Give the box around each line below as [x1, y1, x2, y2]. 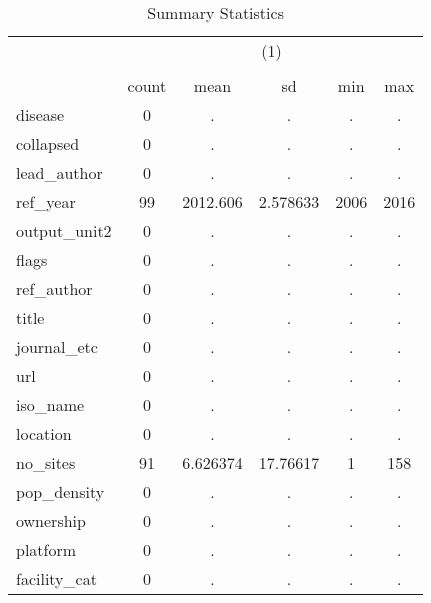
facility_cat [16, 567, 97, 590]
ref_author [16, 277, 93, 300]
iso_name [16, 393, 85, 416]
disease [16, 103, 65, 126]
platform [16, 538, 77, 561]
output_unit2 [16, 219, 112, 242]
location [16, 422, 72, 445]
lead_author [16, 161, 103, 184]
